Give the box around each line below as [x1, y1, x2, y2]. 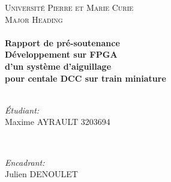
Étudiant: [5, 103, 40, 116]
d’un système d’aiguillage [5, 59, 112, 72]
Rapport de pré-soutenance [5, 36, 120, 49]
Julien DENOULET [5, 168, 78, 180]
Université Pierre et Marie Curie [5, 1, 134, 13]
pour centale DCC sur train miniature [5, 71, 166, 84]
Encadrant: [5, 156, 45, 168]
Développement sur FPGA [5, 48, 118, 61]
